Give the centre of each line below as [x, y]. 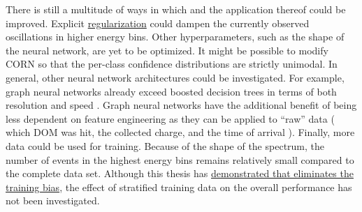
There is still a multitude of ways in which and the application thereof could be [176, 9]
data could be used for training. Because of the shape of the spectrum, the [165, 145]
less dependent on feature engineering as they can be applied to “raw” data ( [170, 118]
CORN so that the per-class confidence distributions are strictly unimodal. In [172, 64]
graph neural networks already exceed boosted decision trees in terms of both [171, 91]
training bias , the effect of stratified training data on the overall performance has [179, 187]
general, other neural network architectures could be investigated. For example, [175, 77]
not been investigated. [53, 200]
